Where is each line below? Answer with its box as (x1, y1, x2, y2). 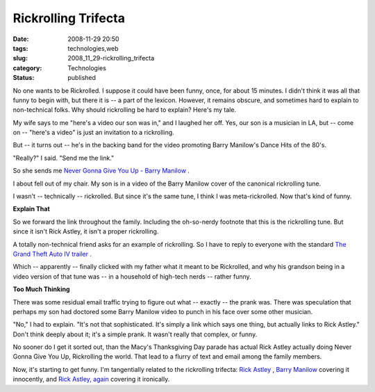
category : (12, 63, 42, 72)
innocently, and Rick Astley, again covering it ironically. (12, 375, 170, 384)
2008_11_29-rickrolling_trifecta (67, 54, 155, 63)
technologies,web (67, 44, 119, 52)
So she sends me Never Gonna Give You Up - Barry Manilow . (12, 167, 190, 175)
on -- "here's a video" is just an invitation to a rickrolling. (12, 129, 175, 137)
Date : (12, 35, 29, 43)
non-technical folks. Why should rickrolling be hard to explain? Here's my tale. (12, 106, 236, 114)
